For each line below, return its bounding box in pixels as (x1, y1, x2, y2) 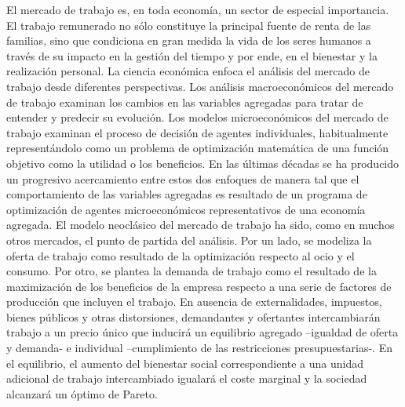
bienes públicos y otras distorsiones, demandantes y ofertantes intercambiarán (6, 308, 381, 325)
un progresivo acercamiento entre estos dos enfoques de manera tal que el (6, 170, 359, 187)
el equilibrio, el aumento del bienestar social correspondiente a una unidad (6, 354, 364, 371)
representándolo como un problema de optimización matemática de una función (6, 140, 389, 156)
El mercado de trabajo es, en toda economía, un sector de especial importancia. (6, 2, 389, 17)
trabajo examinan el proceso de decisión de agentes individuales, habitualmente (6, 124, 389, 140)
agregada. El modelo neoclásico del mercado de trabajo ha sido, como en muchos (6, 216, 395, 233)
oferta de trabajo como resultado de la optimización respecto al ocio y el (6, 247, 355, 263)
